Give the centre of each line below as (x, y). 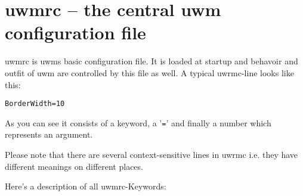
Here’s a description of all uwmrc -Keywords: (86, 186)
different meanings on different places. (74, 166)
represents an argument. (49, 134)
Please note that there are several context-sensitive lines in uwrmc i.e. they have (151, 154)
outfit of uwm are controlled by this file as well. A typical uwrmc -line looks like (149, 72)
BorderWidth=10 (35, 104)
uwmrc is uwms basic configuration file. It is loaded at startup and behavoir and (151, 61)
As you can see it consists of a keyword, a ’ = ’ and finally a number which (138, 122)
